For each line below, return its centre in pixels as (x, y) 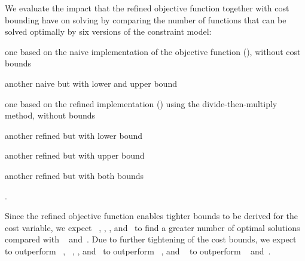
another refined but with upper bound (75, 155)
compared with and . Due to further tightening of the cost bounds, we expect (151, 239)
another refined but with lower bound (74, 135)
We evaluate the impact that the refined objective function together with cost (147, 8)
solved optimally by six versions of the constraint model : (108, 31)
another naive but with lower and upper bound (91, 83)
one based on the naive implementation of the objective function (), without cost (153, 51)
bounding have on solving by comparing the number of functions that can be (146, 19)
